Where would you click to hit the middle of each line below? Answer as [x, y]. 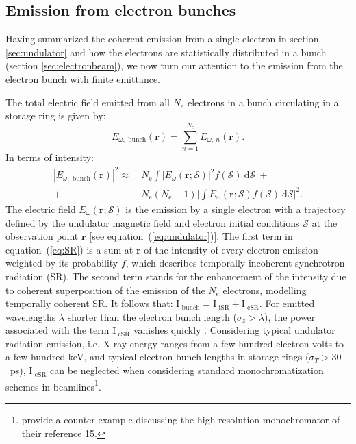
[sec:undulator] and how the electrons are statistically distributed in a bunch [166, 52]
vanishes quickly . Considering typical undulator [234, 330]
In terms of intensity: [50, 157]
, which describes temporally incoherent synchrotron [235, 263]
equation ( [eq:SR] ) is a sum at [69, 249]
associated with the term [58, 330]
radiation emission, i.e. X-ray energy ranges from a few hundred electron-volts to [175, 343]
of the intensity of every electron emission [231, 249]
